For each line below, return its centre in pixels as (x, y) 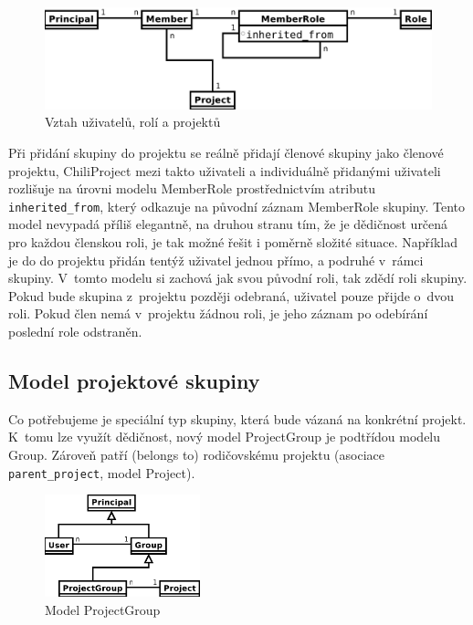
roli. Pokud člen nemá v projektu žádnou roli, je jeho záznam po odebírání (218, 313)
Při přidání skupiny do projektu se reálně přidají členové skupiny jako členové (226, 152)
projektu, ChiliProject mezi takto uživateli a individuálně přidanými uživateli (225, 170)
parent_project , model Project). (102, 472)
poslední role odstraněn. (75, 331)
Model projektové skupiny (134, 380)
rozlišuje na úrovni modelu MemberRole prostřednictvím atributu (192, 188)
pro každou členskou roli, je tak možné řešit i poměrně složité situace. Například (233, 242)
